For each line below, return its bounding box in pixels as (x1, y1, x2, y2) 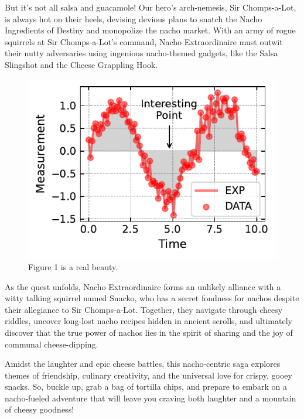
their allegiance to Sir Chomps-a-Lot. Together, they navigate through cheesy (5, 303, 283, 315)
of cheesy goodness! (5, 403, 74, 415)
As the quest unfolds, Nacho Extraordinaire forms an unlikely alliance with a (5, 280, 281, 292)
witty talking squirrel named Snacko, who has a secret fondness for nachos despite (5, 292, 299, 304)
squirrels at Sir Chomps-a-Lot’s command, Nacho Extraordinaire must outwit (5, 35, 283, 47)
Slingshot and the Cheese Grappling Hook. (5, 58, 158, 70)
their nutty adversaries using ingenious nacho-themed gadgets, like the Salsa (5, 47, 278, 59)
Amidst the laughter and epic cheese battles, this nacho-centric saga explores (5, 357, 281, 370)
